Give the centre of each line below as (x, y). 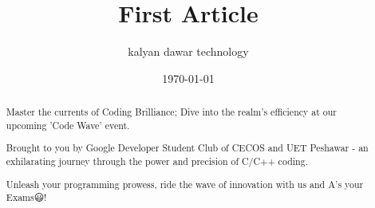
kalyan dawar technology (188, 51)
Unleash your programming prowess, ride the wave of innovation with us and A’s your (185, 184)
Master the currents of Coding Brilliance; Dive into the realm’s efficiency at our (172, 112)
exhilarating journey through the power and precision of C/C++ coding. (157, 161)
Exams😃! (26, 197)
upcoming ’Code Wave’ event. (68, 125)
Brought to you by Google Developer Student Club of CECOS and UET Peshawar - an (187, 148)
